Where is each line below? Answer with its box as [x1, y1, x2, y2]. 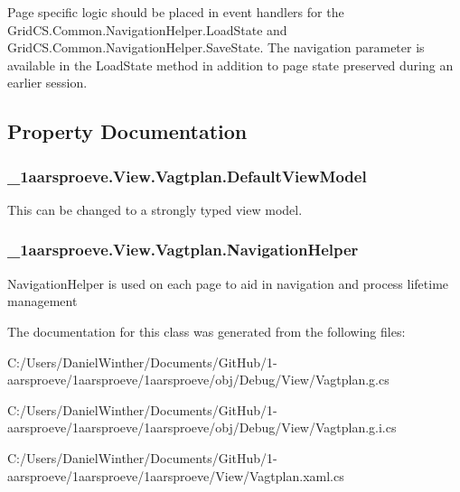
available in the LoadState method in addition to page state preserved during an [7, 55, 454, 74]
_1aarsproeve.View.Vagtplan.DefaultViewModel [7, 164, 367, 187]
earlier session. [7, 73, 88, 92]
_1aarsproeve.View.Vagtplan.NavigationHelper [7, 238, 359, 261]
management [7, 292, 78, 311]
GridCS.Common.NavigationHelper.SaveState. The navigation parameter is [7, 38, 425, 57]
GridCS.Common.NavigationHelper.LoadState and [7, 20, 287, 39]
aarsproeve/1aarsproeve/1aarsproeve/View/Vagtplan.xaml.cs [7, 466, 344, 485]
